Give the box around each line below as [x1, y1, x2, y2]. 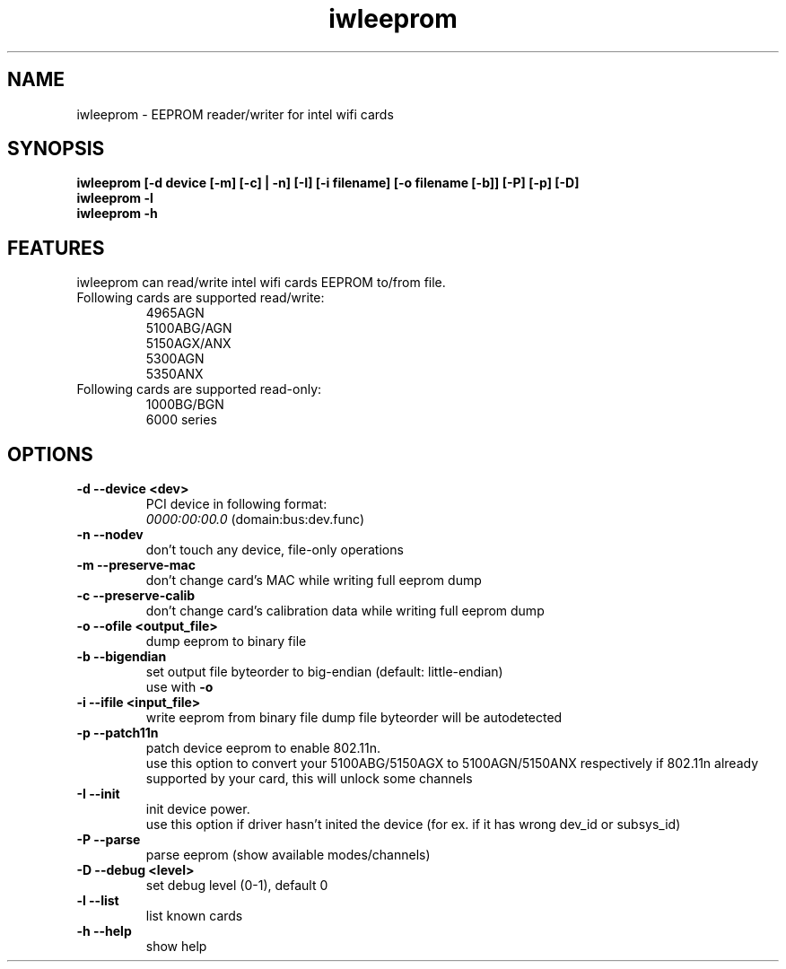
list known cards [145, 908, 243, 924]
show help [145, 938, 207, 955]
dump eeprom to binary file [145, 633, 307, 650]
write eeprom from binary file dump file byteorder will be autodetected [145, 710, 563, 726]
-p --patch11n [76, 725, 159, 741]
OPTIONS [7, 442, 93, 466]
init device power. [145, 801, 250, 817]
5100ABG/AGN [145, 320, 232, 336]
